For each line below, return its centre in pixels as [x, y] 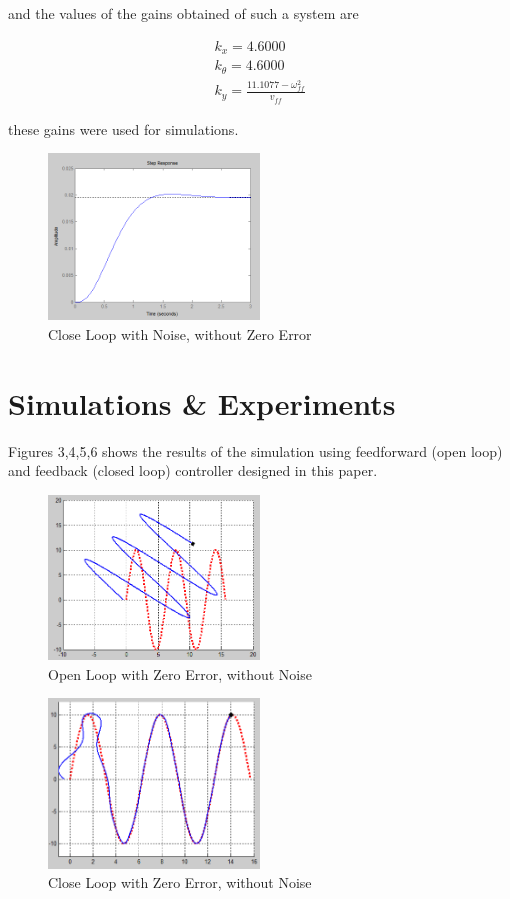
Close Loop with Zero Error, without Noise [180, 882]
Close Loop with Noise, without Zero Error [180, 333]
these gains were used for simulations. [123, 128]
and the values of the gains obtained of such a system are [183, 13]
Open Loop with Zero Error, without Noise [180, 673]
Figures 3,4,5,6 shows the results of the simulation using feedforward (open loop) [255, 450]
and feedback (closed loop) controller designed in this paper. [193, 470]
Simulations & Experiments [202, 402]
